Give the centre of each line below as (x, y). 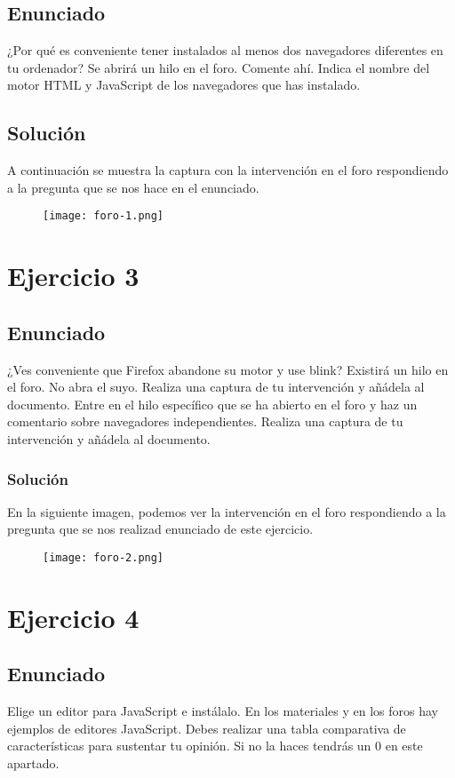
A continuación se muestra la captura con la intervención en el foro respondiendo (228, 170)
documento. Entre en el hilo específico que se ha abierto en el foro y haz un (212, 404)
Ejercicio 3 (73, 276)
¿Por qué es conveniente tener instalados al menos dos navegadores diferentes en (225, 50)
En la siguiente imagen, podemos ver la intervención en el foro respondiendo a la (227, 511)
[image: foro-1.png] (104, 216)
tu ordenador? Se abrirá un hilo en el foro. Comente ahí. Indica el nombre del (219, 67)
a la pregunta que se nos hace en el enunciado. (133, 187)
